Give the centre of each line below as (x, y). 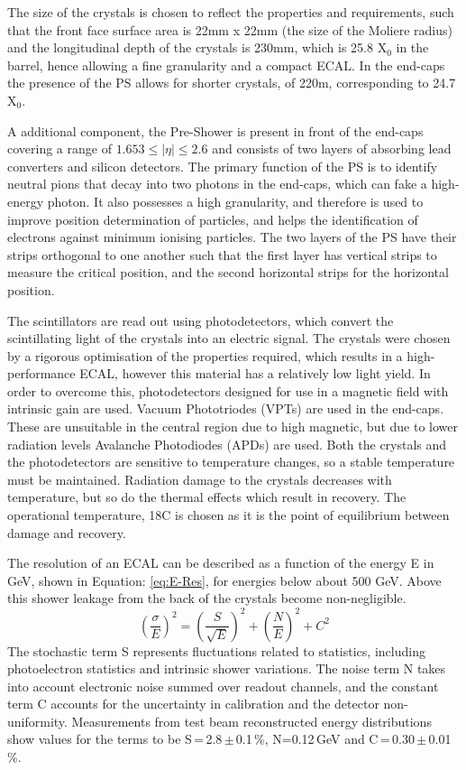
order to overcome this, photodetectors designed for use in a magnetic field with (228, 390)
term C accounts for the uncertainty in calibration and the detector (193, 704)
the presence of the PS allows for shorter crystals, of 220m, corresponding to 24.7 (232, 83)
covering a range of (59, 148)
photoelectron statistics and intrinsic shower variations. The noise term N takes (227, 668)
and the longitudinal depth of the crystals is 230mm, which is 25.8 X (197, 47)
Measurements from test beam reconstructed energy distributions (251, 721)
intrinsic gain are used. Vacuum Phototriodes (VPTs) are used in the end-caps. (226, 408)
